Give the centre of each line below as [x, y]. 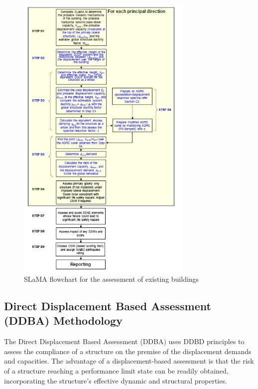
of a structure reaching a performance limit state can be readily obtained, [116, 370]
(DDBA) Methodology [63, 320]
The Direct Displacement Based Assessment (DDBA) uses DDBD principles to [124, 341]
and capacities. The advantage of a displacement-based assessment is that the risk [129, 361]
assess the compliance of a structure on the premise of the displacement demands [128, 351]
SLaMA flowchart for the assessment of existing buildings [112, 279]
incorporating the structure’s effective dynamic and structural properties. [116, 380]
